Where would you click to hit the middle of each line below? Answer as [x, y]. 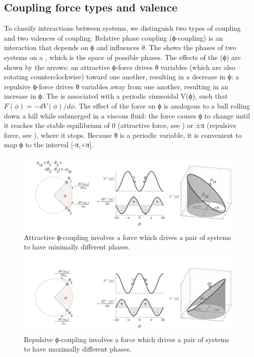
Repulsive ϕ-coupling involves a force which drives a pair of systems [127, 339]
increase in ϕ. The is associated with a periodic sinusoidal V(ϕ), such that [116, 96]
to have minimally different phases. [77, 247]
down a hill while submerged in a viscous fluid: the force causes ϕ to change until [127, 115]
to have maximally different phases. [78, 349]
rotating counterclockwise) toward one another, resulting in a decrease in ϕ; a [122, 77]
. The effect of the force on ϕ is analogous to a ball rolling [162, 105]
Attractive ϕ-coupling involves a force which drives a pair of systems [127, 237]
